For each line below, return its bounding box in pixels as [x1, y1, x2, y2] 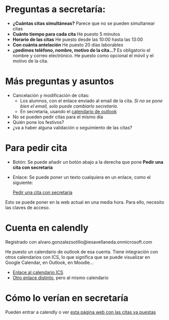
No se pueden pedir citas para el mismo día [12, 114, 103, 120]
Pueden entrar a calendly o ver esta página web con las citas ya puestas [5, 309, 156, 315]
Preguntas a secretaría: [5, 4, 106, 15]
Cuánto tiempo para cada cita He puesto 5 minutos [12, 31, 120, 37]
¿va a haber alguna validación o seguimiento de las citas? [12, 124, 133, 130]
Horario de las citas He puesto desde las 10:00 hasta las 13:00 [12, 36, 143, 42]
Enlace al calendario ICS [12, 269, 64, 275]
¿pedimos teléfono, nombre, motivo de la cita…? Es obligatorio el [12, 47, 150, 53]
